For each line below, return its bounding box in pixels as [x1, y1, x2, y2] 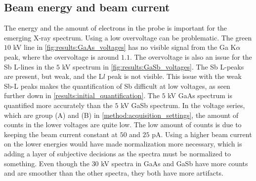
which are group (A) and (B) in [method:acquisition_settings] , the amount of [4, 109, 239, 120]
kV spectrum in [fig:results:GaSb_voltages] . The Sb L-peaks [62, 61, 244, 72]
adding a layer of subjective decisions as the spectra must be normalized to [4, 148, 231, 158]
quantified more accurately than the [4, 100, 113, 110]
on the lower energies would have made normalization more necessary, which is [4, 139, 242, 149]
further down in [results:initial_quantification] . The [4, 90, 160, 101]
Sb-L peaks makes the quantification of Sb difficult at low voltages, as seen [4, 80, 230, 91]
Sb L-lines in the [4, 61, 54, 72]
